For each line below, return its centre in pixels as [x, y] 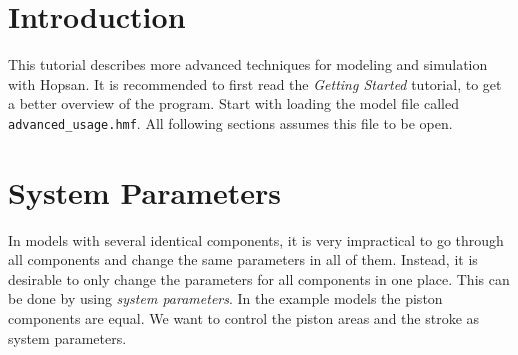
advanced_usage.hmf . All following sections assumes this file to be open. [230, 122]
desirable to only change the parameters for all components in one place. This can [259, 278]
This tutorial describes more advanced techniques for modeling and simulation [248, 64]
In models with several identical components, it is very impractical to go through [256, 239]
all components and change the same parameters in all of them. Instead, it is [243, 259]
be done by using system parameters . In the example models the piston [225, 298]
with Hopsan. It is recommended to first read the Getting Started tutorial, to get [255, 83]
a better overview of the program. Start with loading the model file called [233, 103]
